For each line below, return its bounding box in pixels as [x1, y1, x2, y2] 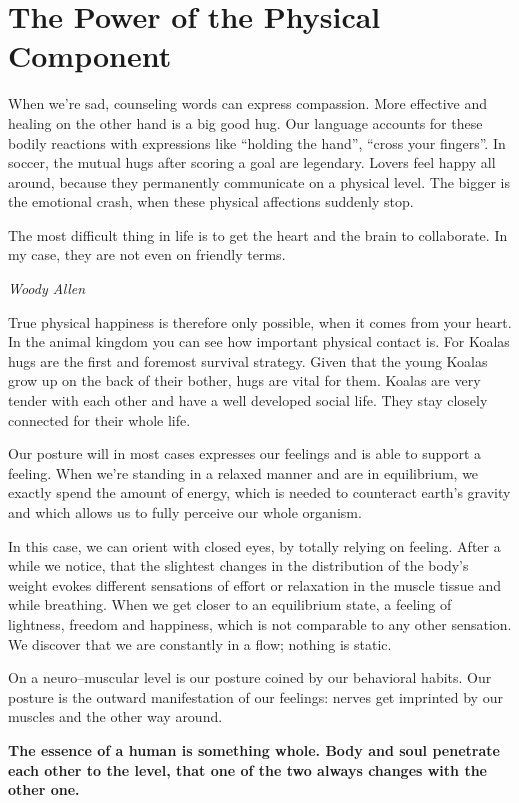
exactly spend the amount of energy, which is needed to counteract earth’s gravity [8, 482, 511, 503]
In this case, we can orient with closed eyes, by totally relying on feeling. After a [8, 535, 501, 556]
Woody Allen [8, 278, 86, 299]
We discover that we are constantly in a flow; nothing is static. [8, 633, 392, 654]
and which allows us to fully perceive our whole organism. [8, 502, 362, 522]
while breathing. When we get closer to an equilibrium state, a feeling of [8, 594, 452, 615]
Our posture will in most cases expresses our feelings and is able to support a [8, 443, 482, 464]
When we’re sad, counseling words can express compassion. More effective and [8, 93, 487, 114]
